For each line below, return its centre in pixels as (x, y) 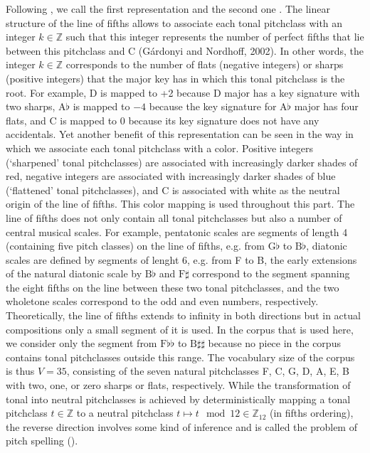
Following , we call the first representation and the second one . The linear (168, 9)
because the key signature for (213, 106)
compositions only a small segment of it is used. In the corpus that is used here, (180, 329)
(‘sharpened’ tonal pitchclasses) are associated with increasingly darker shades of (182, 162)
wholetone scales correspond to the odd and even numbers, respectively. (162, 301)
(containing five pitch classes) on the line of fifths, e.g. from (135, 246)
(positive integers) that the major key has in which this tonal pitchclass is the (175, 78)
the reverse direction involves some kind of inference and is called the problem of (181, 426)
